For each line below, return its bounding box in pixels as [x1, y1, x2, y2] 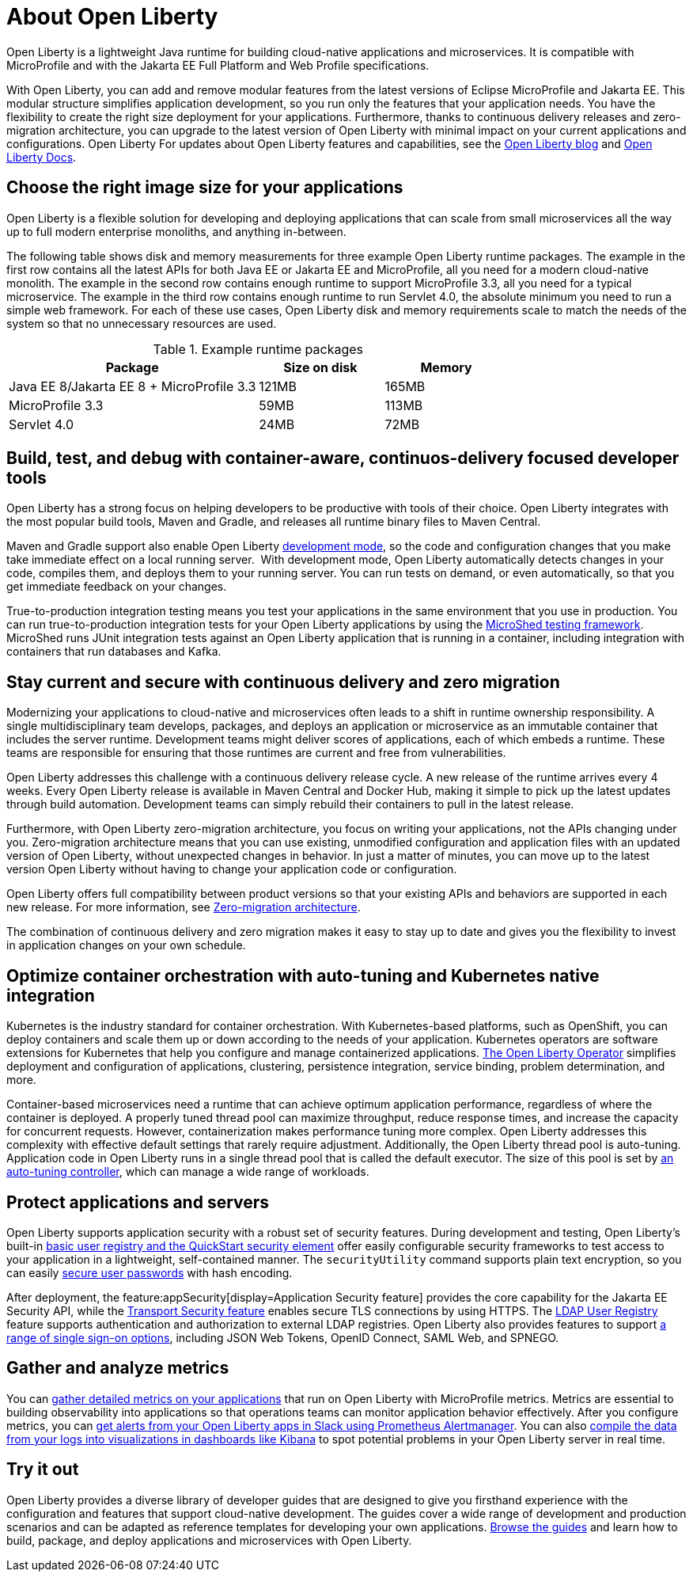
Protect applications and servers [6, 1192, 270, 1212]
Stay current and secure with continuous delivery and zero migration [6, 671, 560, 692]
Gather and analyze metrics [6, 1358, 229, 1378]
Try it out [6, 1459, 79, 1480]
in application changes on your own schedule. [6, 938, 246, 953]
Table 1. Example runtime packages [153, 340, 364, 357]
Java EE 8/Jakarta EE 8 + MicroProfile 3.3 [9, 378, 256, 394]
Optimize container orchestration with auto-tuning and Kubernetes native [6, 965, 600, 986]
